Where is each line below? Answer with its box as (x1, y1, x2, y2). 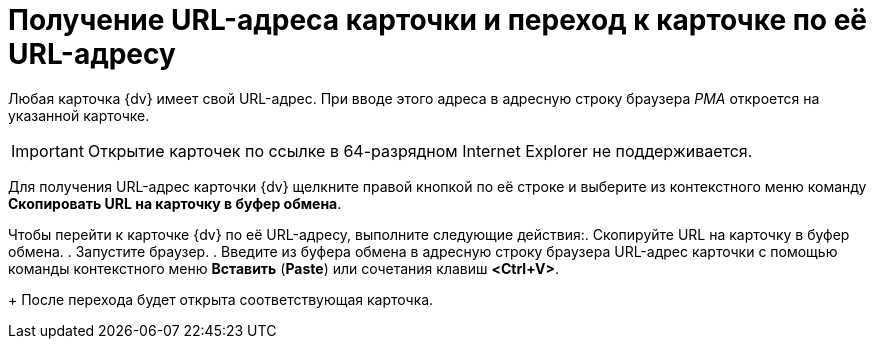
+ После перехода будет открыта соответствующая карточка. (8, 290, 434, 308)
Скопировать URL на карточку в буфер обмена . (8, 194, 342, 212)
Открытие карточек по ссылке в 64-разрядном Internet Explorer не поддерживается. (87, 140, 753, 161)
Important (11, 140, 84, 161)
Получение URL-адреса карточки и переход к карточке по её (8, 3, 868, 37)
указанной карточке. (8, 106, 150, 124)
